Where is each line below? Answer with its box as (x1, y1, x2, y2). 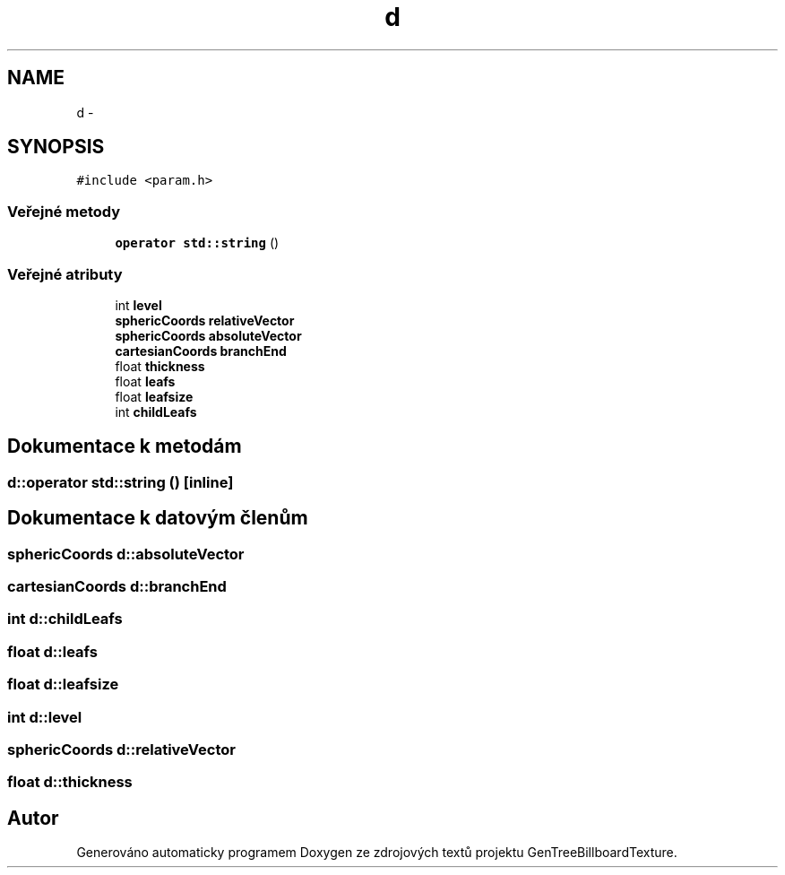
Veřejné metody (7, 202, 121, 221)
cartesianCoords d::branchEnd (7, 577, 227, 595)
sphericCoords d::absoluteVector (7, 544, 245, 563)
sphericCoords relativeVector (115, 312, 295, 328)
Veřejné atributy (7, 264, 123, 283)
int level (115, 297, 162, 313)
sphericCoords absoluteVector (115, 327, 302, 343)
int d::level (7, 707, 82, 726)
